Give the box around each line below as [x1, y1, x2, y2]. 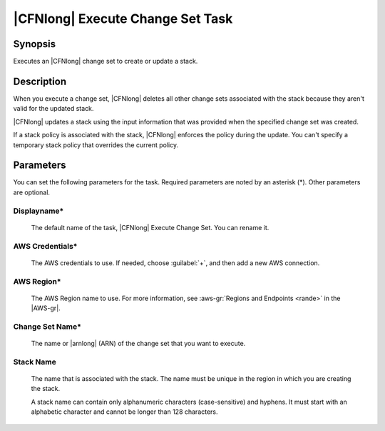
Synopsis [13, 38, 56, 50]
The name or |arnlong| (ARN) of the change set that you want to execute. [31, 340, 246, 348]
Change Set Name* [13, 322, 82, 332]
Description [13, 75, 67, 87]
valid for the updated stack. [13, 104, 94, 113]
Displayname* [13, 206, 64, 216]
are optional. [13, 188, 50, 197]
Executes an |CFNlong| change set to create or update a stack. [13, 57, 198, 66]
